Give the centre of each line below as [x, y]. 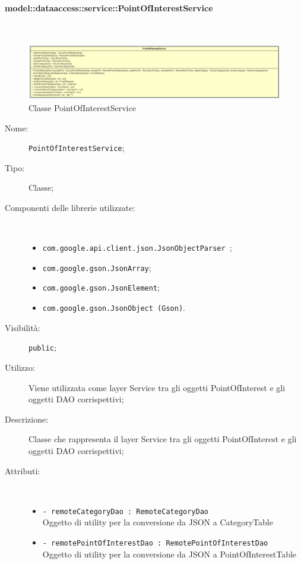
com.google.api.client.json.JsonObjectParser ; [137, 248]
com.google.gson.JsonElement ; [101, 287]
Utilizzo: [20, 367]
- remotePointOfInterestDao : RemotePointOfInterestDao [155, 543]
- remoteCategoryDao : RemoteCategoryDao [125, 511]
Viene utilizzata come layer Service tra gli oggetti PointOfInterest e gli [157, 387]
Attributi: [23, 470]
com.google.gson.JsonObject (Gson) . [114, 308]
